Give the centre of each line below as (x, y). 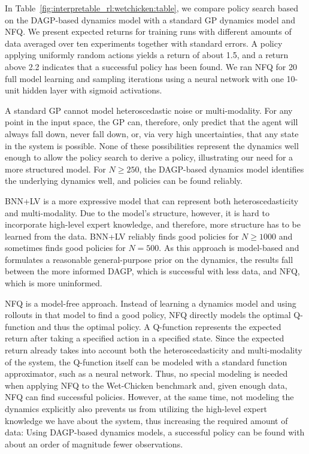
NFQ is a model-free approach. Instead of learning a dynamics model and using (151, 303)
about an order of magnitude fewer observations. (94, 444)
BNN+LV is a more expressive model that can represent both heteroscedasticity (152, 200)
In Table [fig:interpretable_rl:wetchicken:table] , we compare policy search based (152, 8)
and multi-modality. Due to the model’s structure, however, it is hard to (137, 212)
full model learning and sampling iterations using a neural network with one (144, 78)
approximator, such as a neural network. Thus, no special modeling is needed (146, 373)
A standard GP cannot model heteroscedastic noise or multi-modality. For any (149, 110)
